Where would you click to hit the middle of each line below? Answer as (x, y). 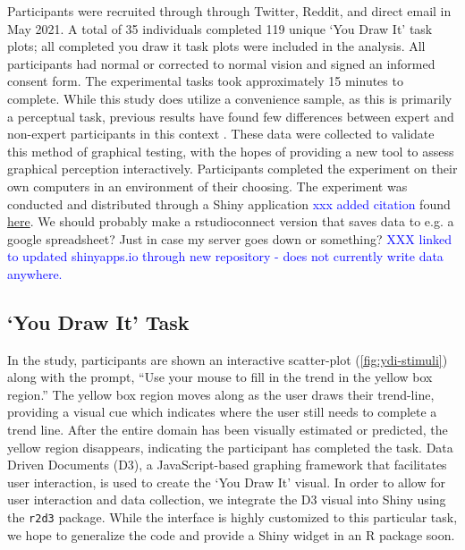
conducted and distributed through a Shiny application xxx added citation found (229, 203)
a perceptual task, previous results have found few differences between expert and (231, 116)
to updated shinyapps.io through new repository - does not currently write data (225, 256)
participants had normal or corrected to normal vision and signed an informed (221, 63)
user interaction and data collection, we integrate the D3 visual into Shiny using (227, 499)
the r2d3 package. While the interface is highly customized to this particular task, (232, 517)
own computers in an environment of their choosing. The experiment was (207, 186)
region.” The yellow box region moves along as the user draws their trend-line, (221, 394)
